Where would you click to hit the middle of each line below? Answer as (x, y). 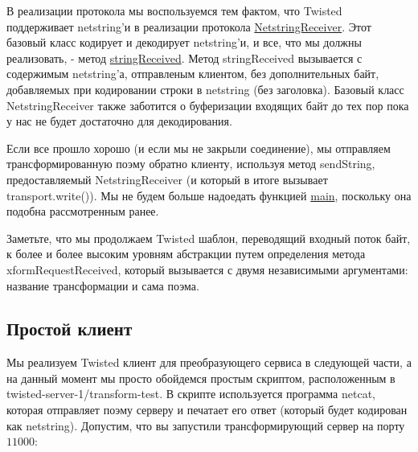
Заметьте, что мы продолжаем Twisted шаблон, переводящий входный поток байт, (209, 238)
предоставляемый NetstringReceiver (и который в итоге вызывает (167, 179)
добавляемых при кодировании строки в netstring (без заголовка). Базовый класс (205, 89)
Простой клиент (70, 329)
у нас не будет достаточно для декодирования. (119, 121)
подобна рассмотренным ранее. (83, 211)
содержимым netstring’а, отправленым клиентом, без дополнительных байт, (193, 74)
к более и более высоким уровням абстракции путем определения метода (186, 254)
